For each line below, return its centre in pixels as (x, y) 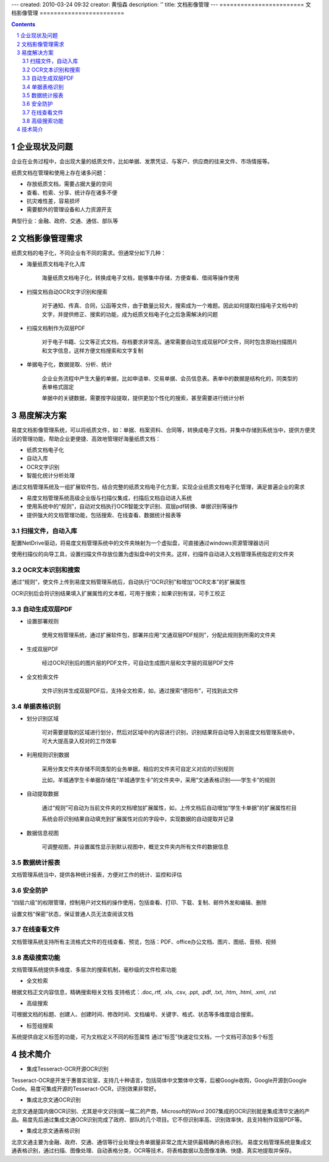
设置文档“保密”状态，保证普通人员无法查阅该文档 (73, 913)
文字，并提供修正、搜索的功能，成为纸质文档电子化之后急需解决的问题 (130, 314)
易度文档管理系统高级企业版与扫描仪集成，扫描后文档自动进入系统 (109, 498)
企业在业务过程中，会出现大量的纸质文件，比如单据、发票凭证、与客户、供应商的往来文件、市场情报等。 (142, 161)
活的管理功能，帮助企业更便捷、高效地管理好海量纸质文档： (86, 438)
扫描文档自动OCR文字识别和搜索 (67, 292)
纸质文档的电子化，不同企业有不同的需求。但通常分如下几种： (89, 253)
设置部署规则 (43, 621)
